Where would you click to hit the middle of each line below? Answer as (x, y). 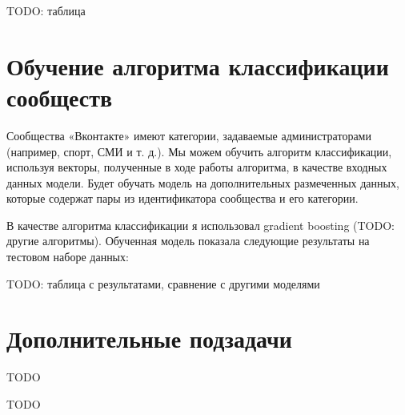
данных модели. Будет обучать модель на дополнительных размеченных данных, (203, 182)
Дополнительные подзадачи (149, 338)
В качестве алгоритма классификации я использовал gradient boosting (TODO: (200, 225)
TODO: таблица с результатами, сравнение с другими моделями (163, 283)
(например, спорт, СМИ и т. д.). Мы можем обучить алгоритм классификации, (199, 151)
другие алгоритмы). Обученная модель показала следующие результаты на (188, 241)
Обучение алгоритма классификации (198, 65)
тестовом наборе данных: (68, 257)
